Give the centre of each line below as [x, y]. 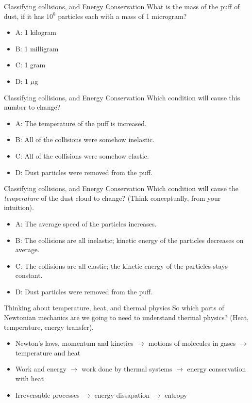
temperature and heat [48, 352]
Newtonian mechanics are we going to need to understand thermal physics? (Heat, [126, 317]
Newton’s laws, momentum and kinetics [74, 343]
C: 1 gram [30, 65]
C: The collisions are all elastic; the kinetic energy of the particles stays [122, 266]
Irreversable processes [47, 395]
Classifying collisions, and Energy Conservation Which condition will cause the [121, 188]
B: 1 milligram [37, 48]
